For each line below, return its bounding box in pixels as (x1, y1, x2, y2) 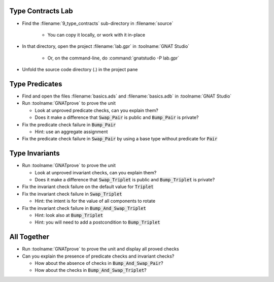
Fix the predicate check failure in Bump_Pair (22, 121, 116, 128)
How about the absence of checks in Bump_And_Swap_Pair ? (35, 260, 163, 266)
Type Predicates (9, 79, 62, 88)
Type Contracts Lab (9, 7, 73, 15)
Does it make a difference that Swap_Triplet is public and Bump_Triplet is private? (35, 177, 215, 183)
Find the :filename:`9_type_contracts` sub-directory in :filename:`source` (22, 20, 174, 26)
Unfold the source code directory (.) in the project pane (22, 67, 138, 73)
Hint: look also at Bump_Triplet (35, 212, 104, 218)
